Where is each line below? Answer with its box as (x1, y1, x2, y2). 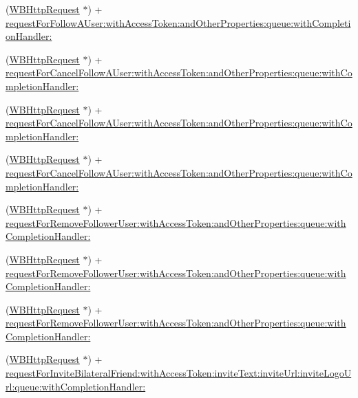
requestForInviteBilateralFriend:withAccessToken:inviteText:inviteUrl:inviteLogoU (6, 366, 352, 380)
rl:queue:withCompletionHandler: (6, 379, 146, 393)
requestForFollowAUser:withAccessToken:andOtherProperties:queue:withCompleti (6, 15, 351, 30)
